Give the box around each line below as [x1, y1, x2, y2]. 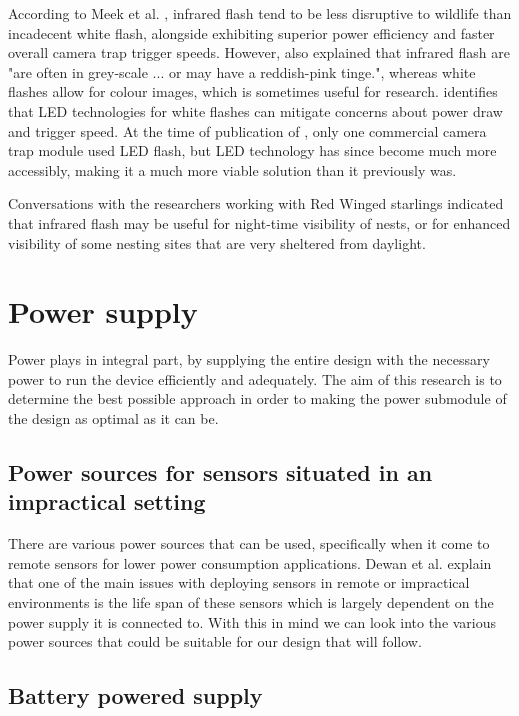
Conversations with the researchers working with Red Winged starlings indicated [8, 193, 504, 214]
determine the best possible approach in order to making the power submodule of [8, 388, 507, 409]
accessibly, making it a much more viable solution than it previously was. [8, 159, 457, 180]
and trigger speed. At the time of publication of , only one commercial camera [8, 120, 487, 141]
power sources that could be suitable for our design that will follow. [8, 631, 422, 652]
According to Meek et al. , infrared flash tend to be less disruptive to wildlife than [8, 3, 512, 23]
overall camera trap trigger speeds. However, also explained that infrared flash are [8, 42, 510, 63]
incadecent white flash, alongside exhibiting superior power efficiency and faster [8, 22, 495, 43]
